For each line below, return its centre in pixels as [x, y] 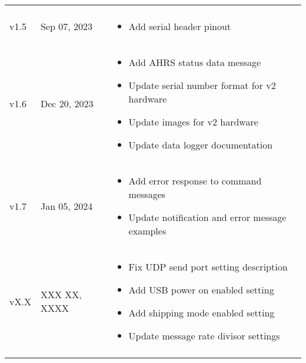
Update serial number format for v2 [202, 85]
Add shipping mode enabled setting [202, 313]
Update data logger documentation [201, 145]
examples [147, 231]
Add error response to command [195, 181]
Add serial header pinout [180, 26]
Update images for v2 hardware [193, 122]
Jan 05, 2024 [66, 206]
